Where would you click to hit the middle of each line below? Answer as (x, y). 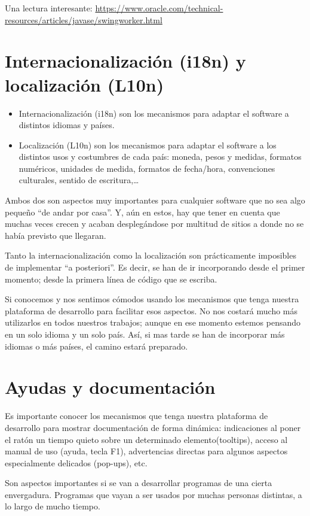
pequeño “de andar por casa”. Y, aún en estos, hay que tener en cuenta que (142, 212)
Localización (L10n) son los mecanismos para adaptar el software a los (148, 145)
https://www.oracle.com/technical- (159, 8)
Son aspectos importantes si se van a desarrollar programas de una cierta (139, 483)
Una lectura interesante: (49, 8)
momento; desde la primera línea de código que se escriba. (111, 279)
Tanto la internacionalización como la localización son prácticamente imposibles (151, 255)
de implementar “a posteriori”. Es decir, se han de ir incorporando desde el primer (155, 267)
